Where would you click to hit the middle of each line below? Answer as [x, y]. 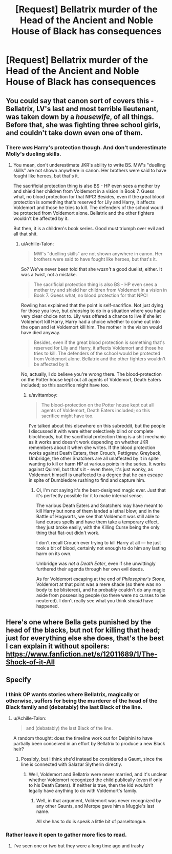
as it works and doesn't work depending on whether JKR [89, 442]
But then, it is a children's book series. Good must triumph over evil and [89, 228]
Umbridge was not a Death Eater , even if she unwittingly [96, 563]
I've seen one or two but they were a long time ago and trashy [79, 846]
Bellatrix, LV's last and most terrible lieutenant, [82, 109]
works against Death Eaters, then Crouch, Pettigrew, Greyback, [95, 453]
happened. [48, 606]
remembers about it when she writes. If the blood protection [92, 448]
